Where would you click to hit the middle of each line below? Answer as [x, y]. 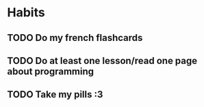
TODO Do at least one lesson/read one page [102, 60]
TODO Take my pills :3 [55, 94]
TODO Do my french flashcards [75, 38]
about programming [51, 71]
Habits [26, 13]
